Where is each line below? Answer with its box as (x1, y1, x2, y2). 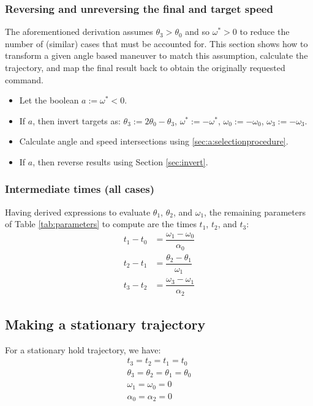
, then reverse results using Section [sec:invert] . (32, 155, 208, 168)
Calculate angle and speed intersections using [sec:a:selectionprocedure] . (19, 135, 288, 148)
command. (5, 73, 43, 86)
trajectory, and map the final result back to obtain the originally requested (5, 61, 285, 73)
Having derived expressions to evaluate (5, 205, 151, 218)
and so (185, 25, 210, 38)
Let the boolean (19, 94, 79, 107)
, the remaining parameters (204, 205, 306, 218)
